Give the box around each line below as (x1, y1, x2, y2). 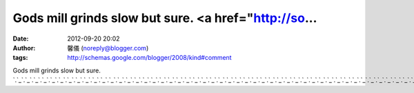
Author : (12, 43, 36, 52)
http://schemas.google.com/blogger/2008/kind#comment (67, 54, 232, 62)
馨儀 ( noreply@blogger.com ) (67, 43, 149, 52)
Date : (12, 34, 29, 43)
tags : (12, 54, 28, 62)
